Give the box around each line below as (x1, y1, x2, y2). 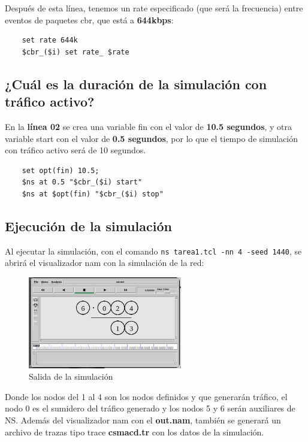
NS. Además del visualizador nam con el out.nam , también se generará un (5, 413, 281, 426)
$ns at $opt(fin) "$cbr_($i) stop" (22, 189, 164, 198)
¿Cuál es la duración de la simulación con (5, 74, 267, 93)
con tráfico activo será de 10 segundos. (5, 144, 146, 156)
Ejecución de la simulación (5, 216, 172, 235)
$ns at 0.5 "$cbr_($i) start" (22, 178, 143, 187)
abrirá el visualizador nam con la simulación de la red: (5, 256, 204, 269)
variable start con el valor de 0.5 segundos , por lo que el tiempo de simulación (5, 132, 298, 144)
